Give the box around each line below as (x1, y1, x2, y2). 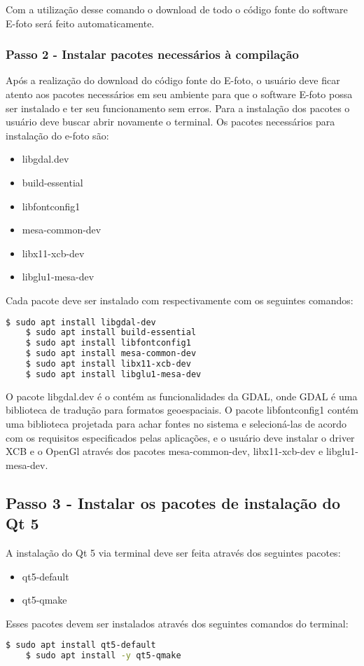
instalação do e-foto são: (6, 128, 109, 142)
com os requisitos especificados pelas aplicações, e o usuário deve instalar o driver (6, 430, 355, 444)
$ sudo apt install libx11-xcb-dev (25, 359, 191, 369)
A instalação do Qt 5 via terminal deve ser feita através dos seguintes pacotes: (6, 545, 341, 559)
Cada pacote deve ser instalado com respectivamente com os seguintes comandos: (6, 292, 353, 307)
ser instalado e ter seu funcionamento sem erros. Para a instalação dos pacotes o (6, 100, 350, 115)
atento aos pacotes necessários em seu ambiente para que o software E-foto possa (6, 87, 353, 101)
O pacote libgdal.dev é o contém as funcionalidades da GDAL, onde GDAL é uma (6, 388, 358, 403)
